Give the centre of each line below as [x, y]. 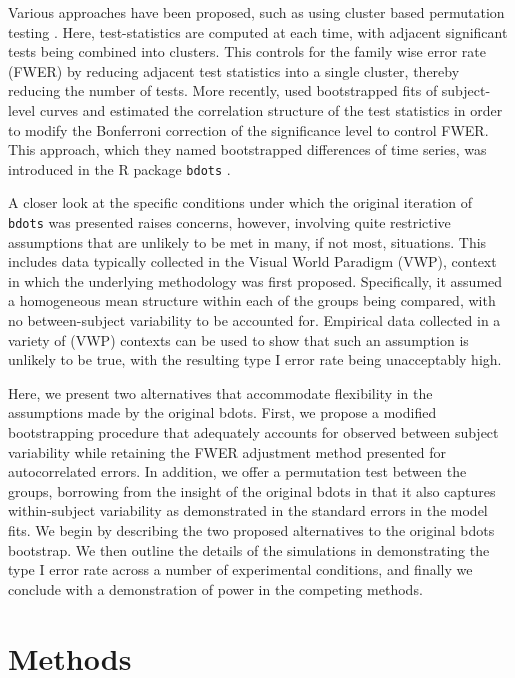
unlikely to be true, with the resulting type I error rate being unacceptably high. [255, 359]
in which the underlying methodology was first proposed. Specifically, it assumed [255, 280]
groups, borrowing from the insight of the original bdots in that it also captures [252, 490]
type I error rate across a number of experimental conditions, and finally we [240, 569]
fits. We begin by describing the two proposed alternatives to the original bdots [251, 529]
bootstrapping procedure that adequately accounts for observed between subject [253, 432]
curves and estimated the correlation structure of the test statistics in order [271, 109]
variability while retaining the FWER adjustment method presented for [227, 451]
